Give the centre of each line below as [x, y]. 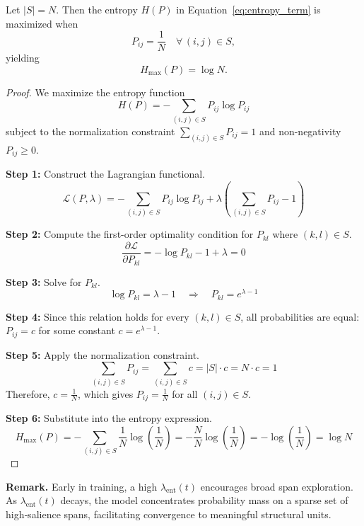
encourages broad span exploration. [277, 486]
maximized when [42, 23]
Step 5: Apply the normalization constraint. [102, 354]
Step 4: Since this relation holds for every [98, 316]
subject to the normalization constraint [90, 131]
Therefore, [28, 393]
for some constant [77, 330]
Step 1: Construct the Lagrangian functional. [105, 174]
